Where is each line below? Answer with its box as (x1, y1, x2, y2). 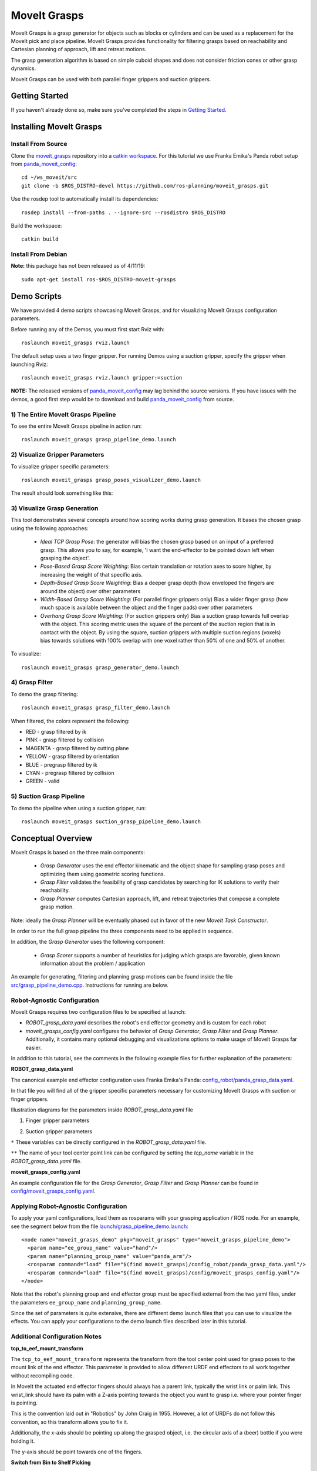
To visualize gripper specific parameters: (11, 462, 110, 470)
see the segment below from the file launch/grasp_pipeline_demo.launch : (11, 1223, 188, 1230)
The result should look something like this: (11, 490, 113, 497)
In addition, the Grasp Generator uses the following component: (11, 938, 166, 946)
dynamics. (11, 65, 36, 72)
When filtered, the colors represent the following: (11, 717, 130, 724)
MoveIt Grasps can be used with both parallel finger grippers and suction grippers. (11, 75, 211, 82)
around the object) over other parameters (40, 587, 141, 594)
